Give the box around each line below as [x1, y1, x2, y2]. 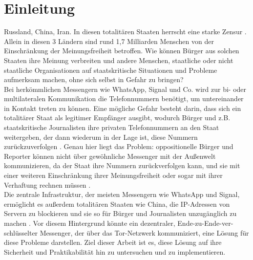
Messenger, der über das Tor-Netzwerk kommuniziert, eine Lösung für [40, 227, 249, 238]
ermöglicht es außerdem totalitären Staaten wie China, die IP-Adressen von [4, 198, 230, 209]
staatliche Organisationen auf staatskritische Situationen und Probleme [4, 65, 217, 75]
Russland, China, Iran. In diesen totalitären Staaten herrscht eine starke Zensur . [4, 26, 247, 37]
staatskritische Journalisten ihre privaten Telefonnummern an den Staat [4, 122, 219, 132]
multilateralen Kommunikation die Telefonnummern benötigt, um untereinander [4, 93, 244, 104]
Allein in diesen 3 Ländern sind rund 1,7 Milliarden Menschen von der [4, 36, 214, 46]
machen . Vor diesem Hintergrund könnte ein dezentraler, [4, 218, 175, 228]
